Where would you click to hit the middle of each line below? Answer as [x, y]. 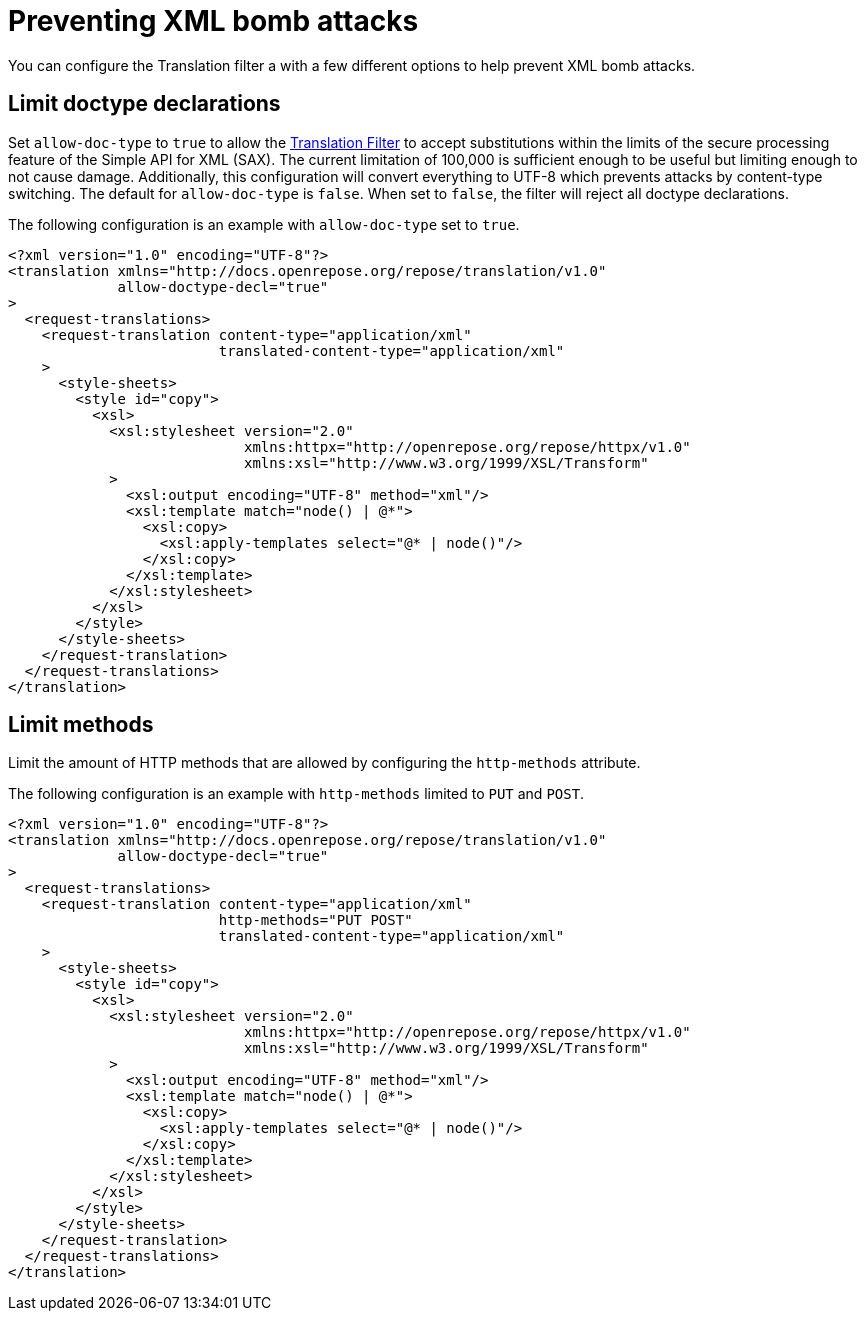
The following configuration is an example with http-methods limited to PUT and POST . [296, 794]
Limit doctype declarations [144, 104]
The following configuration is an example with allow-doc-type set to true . [264, 224]
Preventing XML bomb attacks [213, 21]
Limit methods [81, 725]
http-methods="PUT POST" [315, 920]
